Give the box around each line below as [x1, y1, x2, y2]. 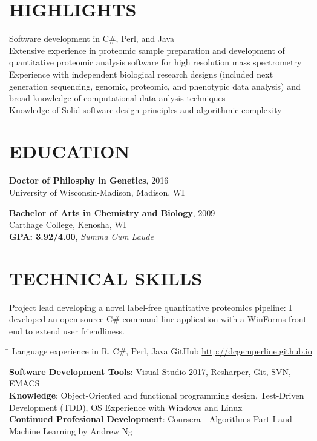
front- [289, 313, 310, 325]
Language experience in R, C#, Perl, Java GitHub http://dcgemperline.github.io [11, 345, 312, 357]
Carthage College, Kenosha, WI [9, 218, 126, 231]
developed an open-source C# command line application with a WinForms [9, 313, 286, 325]
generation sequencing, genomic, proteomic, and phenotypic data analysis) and [9, 79, 301, 92]
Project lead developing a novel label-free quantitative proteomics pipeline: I [9, 300, 292, 313]
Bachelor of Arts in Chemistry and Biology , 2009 [9, 206, 215, 219]
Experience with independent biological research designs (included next [9, 67, 273, 80]
